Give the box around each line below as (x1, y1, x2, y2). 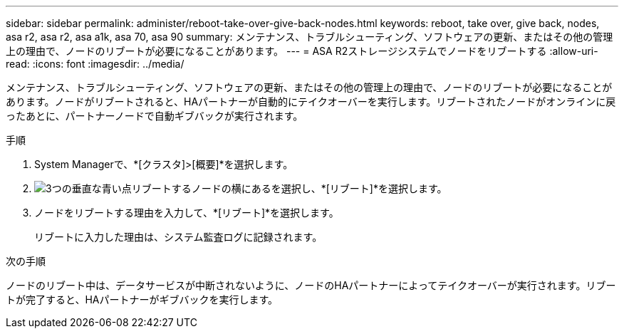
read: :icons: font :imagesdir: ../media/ (6, 58, 184, 70)
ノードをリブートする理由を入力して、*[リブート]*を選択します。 (34, 207, 339, 219)
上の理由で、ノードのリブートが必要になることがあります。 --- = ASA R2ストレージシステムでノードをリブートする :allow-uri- (6, 45, 598, 57)
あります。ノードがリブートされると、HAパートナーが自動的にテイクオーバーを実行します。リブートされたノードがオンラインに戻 (6, 95, 616, 108)
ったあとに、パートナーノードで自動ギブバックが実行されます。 (6, 110, 303, 122)
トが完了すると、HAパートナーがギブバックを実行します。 (6, 293, 279, 306)
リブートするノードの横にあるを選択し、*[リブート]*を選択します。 (131, 182, 447, 194)
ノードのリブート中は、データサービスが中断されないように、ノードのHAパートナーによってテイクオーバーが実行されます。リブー (6, 279, 616, 291)
